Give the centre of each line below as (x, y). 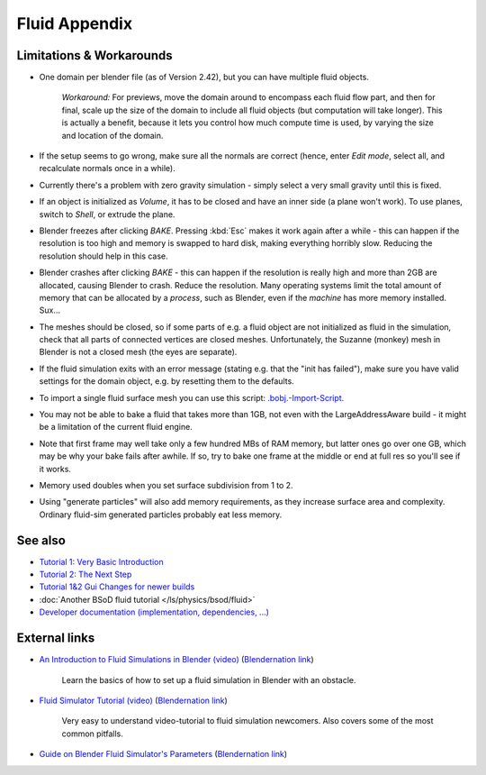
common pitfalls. (92, 734)
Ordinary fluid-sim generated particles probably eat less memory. (161, 515)
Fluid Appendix (75, 23)
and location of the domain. (112, 135)
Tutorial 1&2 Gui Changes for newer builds (117, 587)
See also (41, 540)
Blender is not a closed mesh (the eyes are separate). (138, 352)
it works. (55, 469)
